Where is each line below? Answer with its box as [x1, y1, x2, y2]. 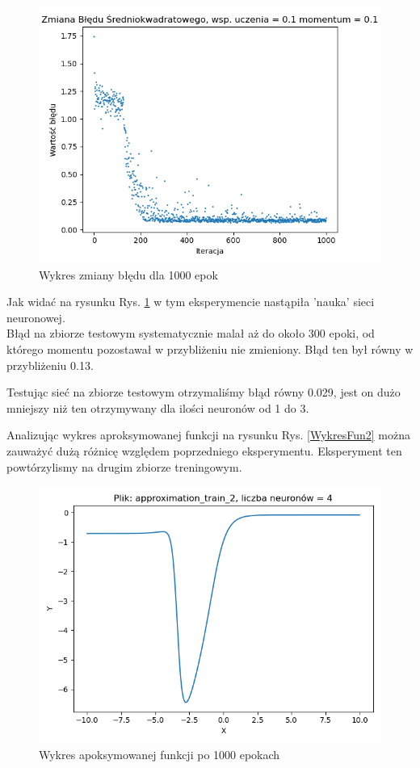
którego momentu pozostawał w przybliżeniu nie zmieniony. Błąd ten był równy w [6, 340, 414, 357]
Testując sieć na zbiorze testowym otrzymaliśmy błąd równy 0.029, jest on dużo [6, 384, 401, 401]
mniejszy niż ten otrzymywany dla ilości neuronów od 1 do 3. [6, 399, 309, 416]
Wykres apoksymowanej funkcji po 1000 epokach [39, 745, 280, 762]
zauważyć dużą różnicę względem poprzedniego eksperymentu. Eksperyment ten [6, 442, 402, 459]
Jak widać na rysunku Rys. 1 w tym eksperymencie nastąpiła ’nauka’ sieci [6, 293, 375, 310]
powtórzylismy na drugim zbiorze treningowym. [6, 458, 242, 475]
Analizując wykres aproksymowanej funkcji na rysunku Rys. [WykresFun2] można [6, 426, 410, 443]
